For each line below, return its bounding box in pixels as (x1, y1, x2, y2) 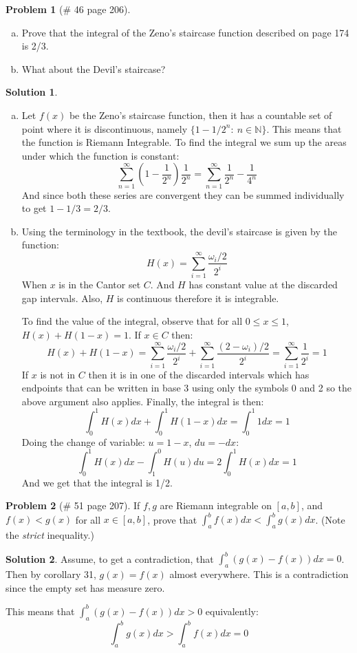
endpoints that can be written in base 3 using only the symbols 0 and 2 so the (21, 381, 352, 395)
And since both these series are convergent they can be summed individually (21, 187, 345, 202)
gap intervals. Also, (21, 290, 103, 305)
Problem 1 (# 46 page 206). (6, 2, 131, 16)
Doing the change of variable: (21, 434, 145, 449)
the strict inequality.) (6, 528, 94, 542)
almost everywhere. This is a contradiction (169, 567, 349, 581)
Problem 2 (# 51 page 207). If (6, 498, 140, 513)
